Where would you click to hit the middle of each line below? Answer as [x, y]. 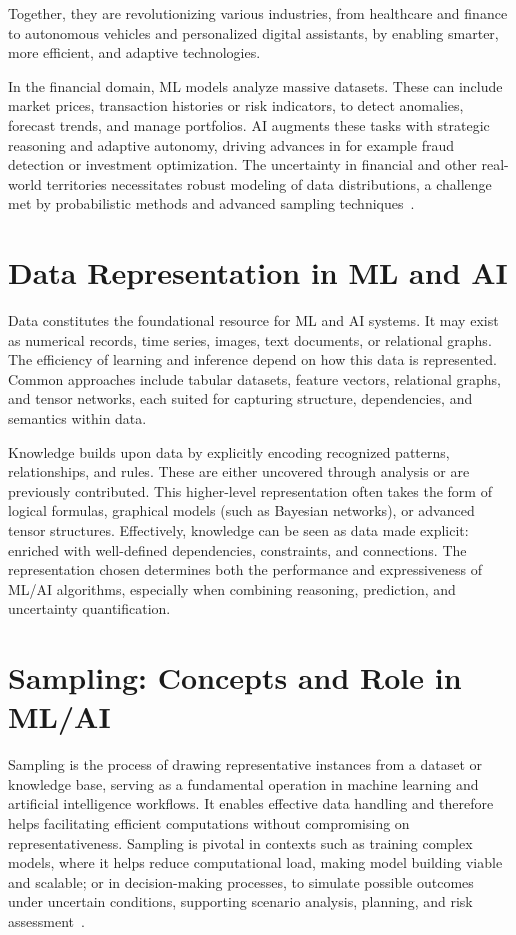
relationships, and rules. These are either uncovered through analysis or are [239, 471]
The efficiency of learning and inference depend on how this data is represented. [252, 359]
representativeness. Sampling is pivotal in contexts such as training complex [240, 842]
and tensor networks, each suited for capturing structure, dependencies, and [240, 398]
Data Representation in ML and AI [258, 272]
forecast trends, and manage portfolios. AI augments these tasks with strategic [249, 124]
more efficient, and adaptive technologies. [134, 52]
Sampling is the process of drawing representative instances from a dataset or [245, 764]
